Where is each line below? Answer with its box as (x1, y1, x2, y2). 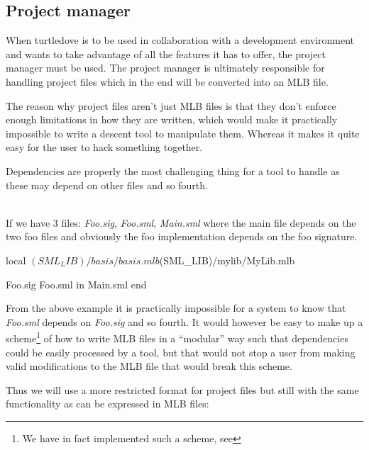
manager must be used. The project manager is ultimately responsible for (6, 60, 325, 75)
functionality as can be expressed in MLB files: (6, 396, 209, 411)
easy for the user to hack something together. (6, 140, 203, 154)
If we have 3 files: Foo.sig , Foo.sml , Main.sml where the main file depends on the (6, 215, 356, 230)
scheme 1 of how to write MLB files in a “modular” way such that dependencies (6, 329, 348, 345)
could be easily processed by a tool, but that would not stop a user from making (6, 344, 356, 359)
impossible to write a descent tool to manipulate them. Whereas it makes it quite (6, 125, 360, 140)
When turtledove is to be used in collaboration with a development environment (6, 33, 355, 47)
